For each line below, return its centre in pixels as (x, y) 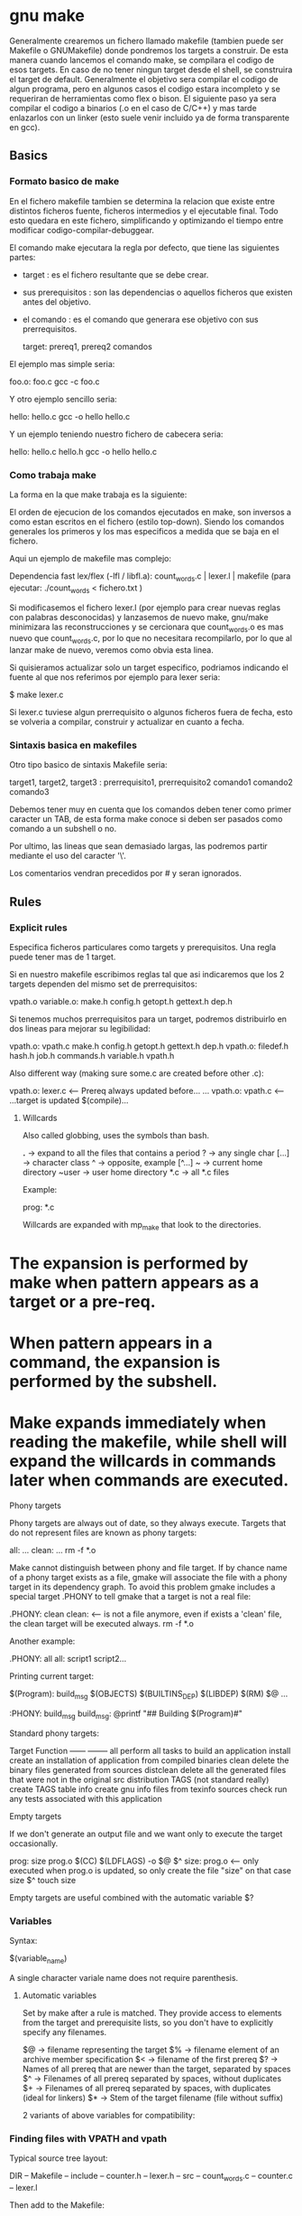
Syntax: (23, 1941)
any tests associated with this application (86, 1798)
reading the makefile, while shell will (148, 1442)
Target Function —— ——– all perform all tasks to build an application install (150, 1750)
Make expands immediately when (138, 1423)
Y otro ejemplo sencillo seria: (63, 399)
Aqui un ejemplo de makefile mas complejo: (91, 558)
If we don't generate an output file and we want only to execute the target (146, 1834)
